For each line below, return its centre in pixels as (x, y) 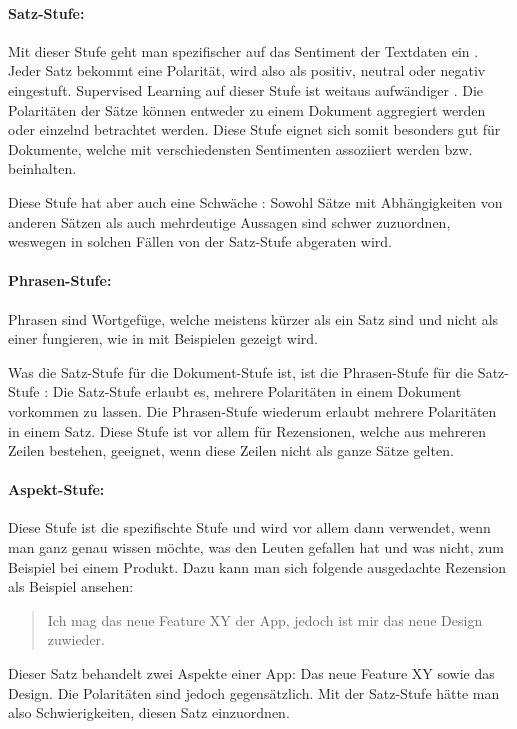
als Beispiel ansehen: (71, 586)
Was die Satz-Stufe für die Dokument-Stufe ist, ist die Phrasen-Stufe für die (241, 371)
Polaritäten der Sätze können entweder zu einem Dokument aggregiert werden (247, 109)
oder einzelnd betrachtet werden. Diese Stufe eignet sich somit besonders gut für (254, 129)
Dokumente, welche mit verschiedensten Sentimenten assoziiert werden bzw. (240, 148)
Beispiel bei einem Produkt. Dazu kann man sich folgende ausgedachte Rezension (257, 566)
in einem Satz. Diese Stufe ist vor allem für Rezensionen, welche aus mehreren (247, 430)
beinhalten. (42, 168)
